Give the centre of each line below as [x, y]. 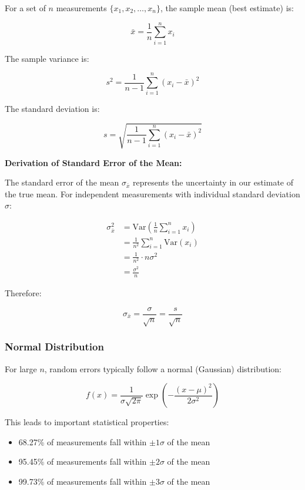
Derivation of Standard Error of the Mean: [93, 162]
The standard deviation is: [52, 109]
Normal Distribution [54, 347]
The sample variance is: [47, 58]
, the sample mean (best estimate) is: [227, 8]
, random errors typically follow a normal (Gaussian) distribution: [163, 368]
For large [21, 368]
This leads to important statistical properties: [87, 422]
